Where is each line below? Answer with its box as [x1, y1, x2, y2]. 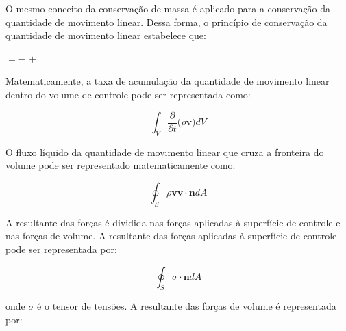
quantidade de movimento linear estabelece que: [5, 28, 206, 42]
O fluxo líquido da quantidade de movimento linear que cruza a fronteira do [5, 144, 324, 159]
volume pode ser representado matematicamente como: [5, 158, 236, 172]
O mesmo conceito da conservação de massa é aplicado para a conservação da [5, 1, 331, 15]
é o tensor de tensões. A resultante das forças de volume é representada [37, 299, 336, 313]
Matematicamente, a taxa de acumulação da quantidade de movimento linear [5, 74, 330, 88]
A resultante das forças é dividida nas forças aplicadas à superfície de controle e [5, 215, 341, 229]
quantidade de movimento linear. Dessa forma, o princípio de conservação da [5, 14, 328, 29]
